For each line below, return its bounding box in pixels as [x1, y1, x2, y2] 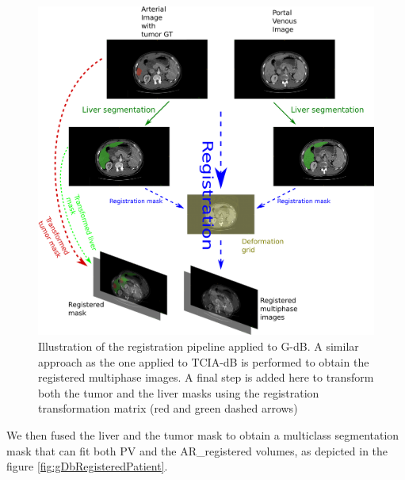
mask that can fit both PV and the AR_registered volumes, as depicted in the [6, 442, 388, 459]
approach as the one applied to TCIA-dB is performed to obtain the [38, 353, 369, 370]
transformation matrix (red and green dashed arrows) [38, 400, 298, 417]
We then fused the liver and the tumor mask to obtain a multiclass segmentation [6, 427, 399, 444]
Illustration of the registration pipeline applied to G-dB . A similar [38, 338, 359, 355]
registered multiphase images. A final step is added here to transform [38, 369, 374, 386]
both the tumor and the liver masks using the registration [38, 384, 319, 401]
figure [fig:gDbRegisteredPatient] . [6, 458, 168, 474]
